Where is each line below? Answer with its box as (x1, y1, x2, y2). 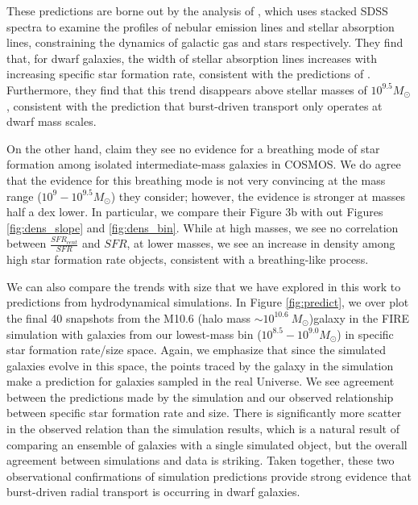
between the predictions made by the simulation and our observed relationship (6, 388, 394, 405)
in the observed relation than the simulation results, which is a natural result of (6, 420, 399, 437)
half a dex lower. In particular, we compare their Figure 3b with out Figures (6, 203, 383, 220)
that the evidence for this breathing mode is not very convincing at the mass (6, 171, 386, 188)
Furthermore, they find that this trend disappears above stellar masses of (6, 81, 367, 98)
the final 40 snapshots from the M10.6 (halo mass (6, 309, 250, 326)
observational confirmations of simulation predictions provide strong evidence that (6, 467, 412, 484)
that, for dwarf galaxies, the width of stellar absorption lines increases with (6, 49, 377, 66)
